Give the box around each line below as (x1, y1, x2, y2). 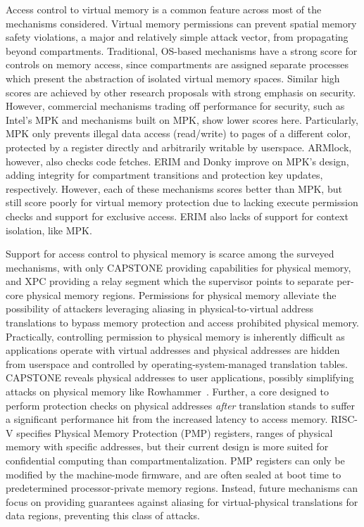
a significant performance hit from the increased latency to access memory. (6, 412, 328, 426)
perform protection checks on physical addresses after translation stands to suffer (6, 398, 356, 412)
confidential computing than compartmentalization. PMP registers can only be (6, 453, 345, 467)
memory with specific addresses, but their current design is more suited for (6, 439, 329, 454)
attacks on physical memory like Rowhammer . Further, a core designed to (6, 384, 329, 399)
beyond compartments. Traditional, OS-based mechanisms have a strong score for (6, 43, 358, 58)
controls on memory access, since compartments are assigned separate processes (6, 57, 349, 72)
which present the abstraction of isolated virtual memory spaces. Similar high (6, 70, 340, 85)
